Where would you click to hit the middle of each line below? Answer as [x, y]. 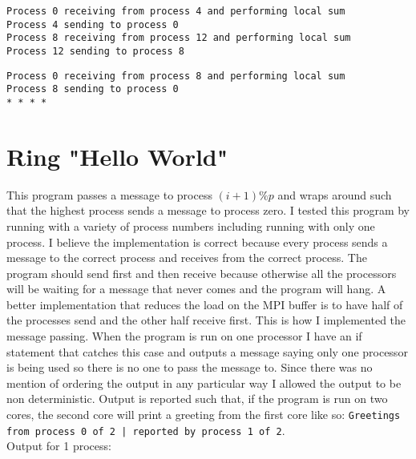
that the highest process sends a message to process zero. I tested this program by [208, 210]
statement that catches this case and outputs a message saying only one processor [207, 351]
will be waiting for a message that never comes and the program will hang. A [196, 289]
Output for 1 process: [59, 446]
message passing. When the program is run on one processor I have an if [184, 336]
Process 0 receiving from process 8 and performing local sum [176, 76]
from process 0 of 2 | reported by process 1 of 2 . [146, 430]
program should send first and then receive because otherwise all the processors [202, 273]
